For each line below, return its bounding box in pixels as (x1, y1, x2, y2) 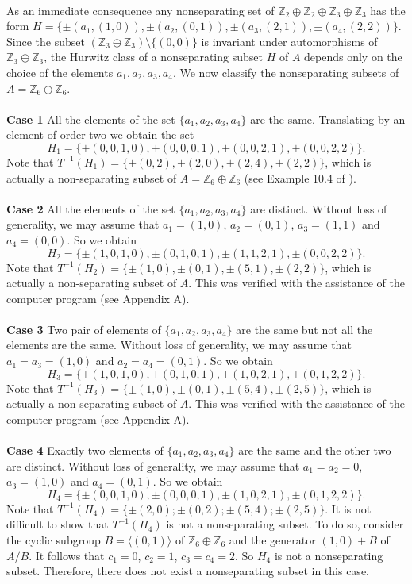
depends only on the (304, 48, 402, 65)
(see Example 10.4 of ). (244, 169, 356, 186)
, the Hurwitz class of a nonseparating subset (44, 48, 263, 65)
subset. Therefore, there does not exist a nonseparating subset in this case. (6, 563, 369, 579)
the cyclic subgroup (6, 532, 101, 547)
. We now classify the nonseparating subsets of (172, 63, 399, 80)
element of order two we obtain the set (6, 126, 194, 143)
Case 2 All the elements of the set (6, 200, 175, 217)
